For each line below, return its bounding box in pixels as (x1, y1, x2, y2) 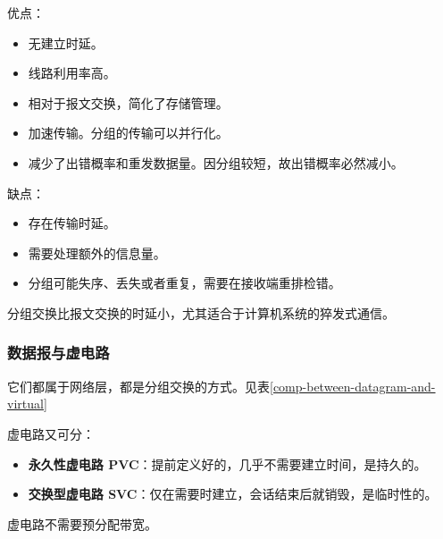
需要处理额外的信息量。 (28, 243, 166, 262)
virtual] (7, 394, 47, 413)
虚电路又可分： (7, 424, 95, 442)
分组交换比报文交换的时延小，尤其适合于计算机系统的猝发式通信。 (7, 303, 395, 322)
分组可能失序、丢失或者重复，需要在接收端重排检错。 (28, 274, 341, 292)
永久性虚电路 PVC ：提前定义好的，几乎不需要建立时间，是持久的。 (28, 454, 427, 473)
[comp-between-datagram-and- (270, 376, 436, 395)
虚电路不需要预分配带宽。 (7, 514, 157, 533)
